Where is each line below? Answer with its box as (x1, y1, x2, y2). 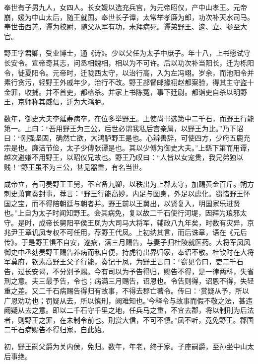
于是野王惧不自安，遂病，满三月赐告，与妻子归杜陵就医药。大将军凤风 (21, 237, 251, 247)
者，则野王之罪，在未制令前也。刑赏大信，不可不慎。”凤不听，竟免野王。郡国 (4, 314, 254, 325)
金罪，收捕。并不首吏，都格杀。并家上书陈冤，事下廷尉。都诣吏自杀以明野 (4, 86, 247, 97)
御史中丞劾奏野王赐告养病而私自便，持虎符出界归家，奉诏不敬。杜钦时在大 (4, 246, 247, 257)
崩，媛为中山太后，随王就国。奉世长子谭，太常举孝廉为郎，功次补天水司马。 (4, 11, 254, 22)
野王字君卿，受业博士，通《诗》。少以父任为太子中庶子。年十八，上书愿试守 (4, 48, 251, 58)
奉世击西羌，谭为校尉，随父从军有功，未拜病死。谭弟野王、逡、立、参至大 (4, 21, 247, 32)
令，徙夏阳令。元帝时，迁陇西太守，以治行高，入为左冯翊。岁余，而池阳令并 (4, 67, 254, 77)
